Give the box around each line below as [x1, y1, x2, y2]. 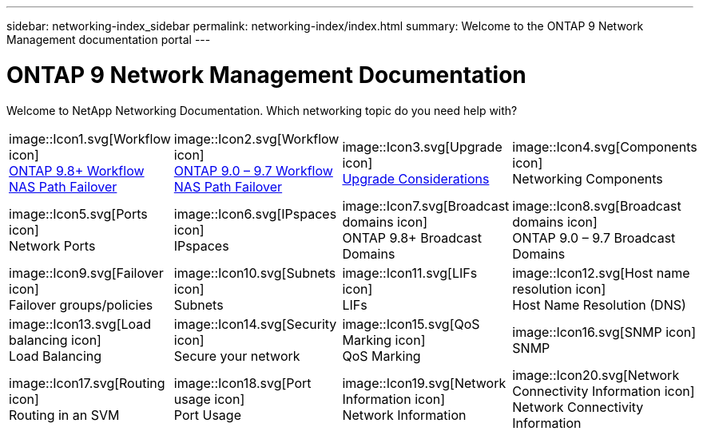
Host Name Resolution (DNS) [512, 296, 686, 313]
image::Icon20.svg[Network [512, 366, 680, 383]
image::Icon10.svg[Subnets [173, 264, 336, 281]
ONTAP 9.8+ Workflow [9, 162, 145, 179]
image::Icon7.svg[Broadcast [342, 197, 510, 214]
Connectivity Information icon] [512, 382, 695, 399]
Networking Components [512, 170, 663, 187]
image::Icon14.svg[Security [173, 315, 337, 332]
